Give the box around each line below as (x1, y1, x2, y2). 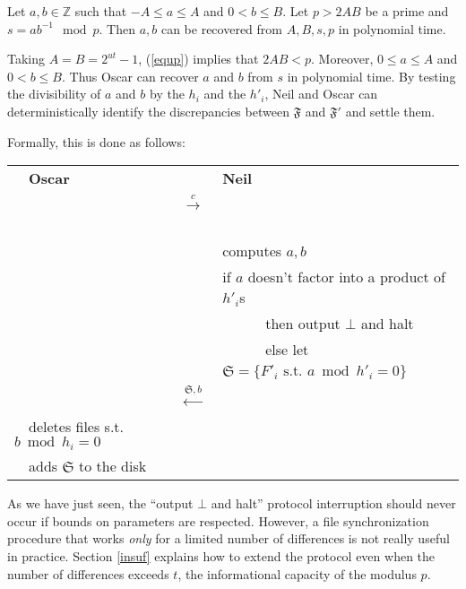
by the (149, 84, 185, 103)
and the (203, 84, 246, 103)
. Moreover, (310, 49, 374, 68)
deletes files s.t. (29, 416, 125, 437)
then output (265, 313, 341, 334)
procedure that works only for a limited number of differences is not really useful (7, 529, 450, 548)
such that (74, 2, 127, 20)
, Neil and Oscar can (264, 84, 378, 103)
